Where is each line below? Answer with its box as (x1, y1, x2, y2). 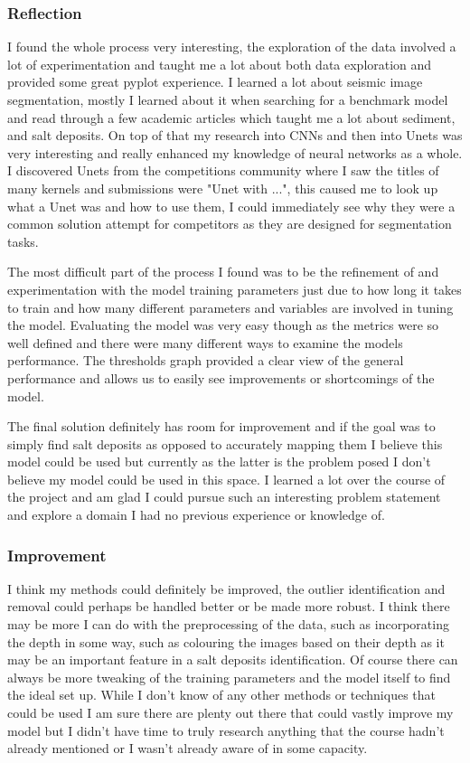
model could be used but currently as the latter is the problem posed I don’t (7, 452, 431, 471)
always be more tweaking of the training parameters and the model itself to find (7, 667, 451, 686)
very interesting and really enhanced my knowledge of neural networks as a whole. (7, 143, 463, 162)
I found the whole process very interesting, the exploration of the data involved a (7, 37, 456, 56)
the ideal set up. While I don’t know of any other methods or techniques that (7, 685, 436, 704)
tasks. (7, 231, 39, 250)
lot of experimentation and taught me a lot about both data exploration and (7, 54, 432, 73)
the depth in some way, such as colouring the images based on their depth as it (7, 632, 445, 651)
